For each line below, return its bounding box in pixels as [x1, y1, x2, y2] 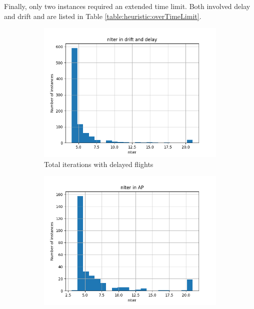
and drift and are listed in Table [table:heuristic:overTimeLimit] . [4, 10, 201, 21]
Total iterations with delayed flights [44, 158, 153, 169]
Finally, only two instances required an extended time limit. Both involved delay [4, 1, 250, 11]
